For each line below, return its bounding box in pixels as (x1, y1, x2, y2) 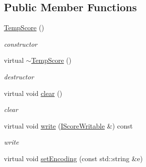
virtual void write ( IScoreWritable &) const (4, 120, 133, 130)
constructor (4, 38, 37, 49)
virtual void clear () (4, 88, 63, 98)
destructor (4, 71, 34, 81)
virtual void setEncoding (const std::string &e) (4, 153, 143, 163)
